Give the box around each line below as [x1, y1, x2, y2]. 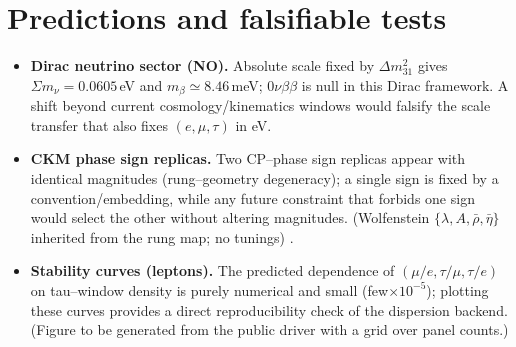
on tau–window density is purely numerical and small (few [30, 279, 389, 300]
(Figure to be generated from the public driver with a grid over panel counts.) [30, 319, 509, 340]
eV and [119, 74, 163, 95]
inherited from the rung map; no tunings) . [30, 226, 294, 247]
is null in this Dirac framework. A [301, 74, 509, 95]
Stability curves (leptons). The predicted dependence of [30, 260, 395, 281]
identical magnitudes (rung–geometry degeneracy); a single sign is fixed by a [30, 167, 499, 188]
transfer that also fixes [30, 114, 168, 135]
